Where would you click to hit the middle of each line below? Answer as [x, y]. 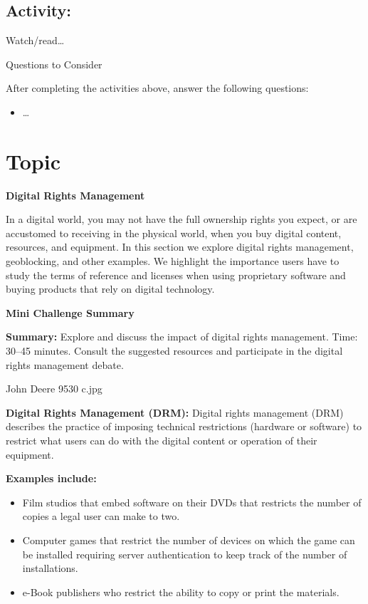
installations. [50, 568]
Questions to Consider [54, 64]
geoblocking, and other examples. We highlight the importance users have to [173, 261]
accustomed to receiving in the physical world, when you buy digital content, [174, 233]
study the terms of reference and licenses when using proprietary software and [176, 275]
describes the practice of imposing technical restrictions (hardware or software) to [184, 426]
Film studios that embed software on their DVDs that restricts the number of [192, 502]
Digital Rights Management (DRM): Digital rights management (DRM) [175, 412]
